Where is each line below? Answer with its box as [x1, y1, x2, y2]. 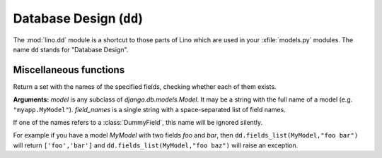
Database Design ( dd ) [13, 11, 144, 26]
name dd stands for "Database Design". [13, 45, 129, 54]
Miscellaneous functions [13, 63, 125, 75]
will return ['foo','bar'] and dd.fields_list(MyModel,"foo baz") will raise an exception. [13, 141, 299, 150]
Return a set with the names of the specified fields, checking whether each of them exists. [13, 82, 277, 91]
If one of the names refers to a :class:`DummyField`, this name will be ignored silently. [13, 119, 263, 127]
